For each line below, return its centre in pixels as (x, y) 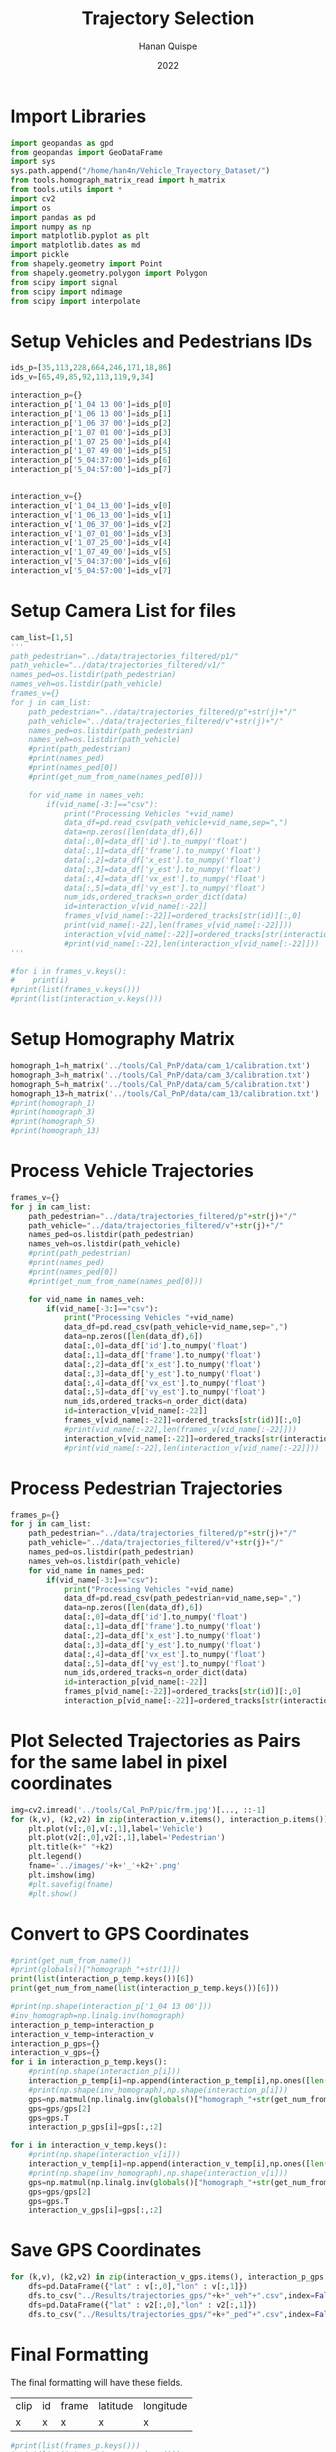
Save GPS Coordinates (106, 2250)
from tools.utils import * (66, 190)
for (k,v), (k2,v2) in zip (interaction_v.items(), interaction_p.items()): (171, 1819)
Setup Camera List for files (123, 611)
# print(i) (40, 980)
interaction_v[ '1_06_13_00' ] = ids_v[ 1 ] (91, 515)
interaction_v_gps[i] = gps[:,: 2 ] (95, 2210)
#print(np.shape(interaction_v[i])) (105, 2155)
